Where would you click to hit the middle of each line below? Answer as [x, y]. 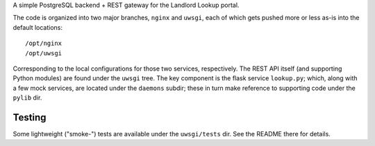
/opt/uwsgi [44, 53]
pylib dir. [27, 98]
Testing [30, 117]
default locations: [37, 27]
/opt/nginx [44, 44]
